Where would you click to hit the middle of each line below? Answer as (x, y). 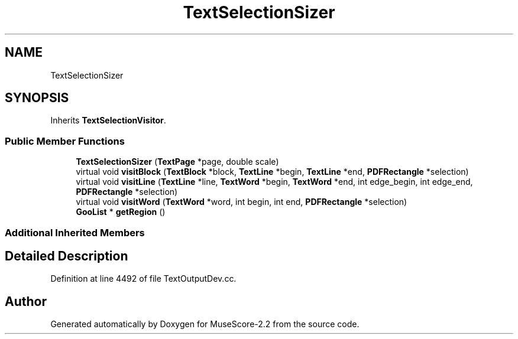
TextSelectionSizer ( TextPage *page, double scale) (177, 162)
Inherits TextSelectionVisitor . (108, 120)
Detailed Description (67, 256)
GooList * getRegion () (121, 212)
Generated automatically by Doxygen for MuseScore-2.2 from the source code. (205, 324)
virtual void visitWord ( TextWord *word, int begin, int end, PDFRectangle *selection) (242, 202)
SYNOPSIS (37, 98)
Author (26, 301)
